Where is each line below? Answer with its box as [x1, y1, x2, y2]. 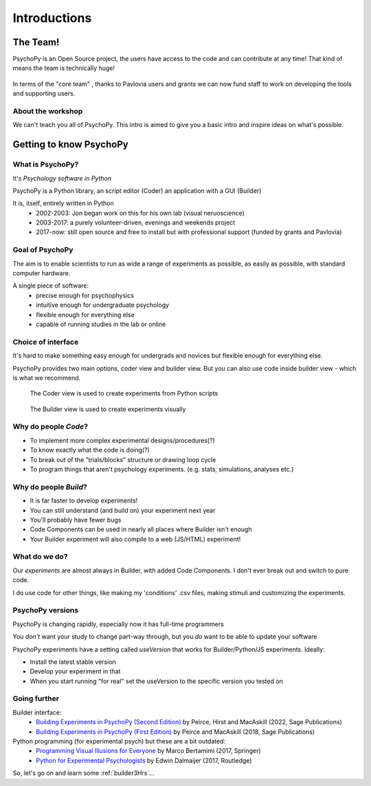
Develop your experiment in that [30, 667, 121, 675]
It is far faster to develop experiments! [30, 496, 138, 505]
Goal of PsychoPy [12, 245, 74, 255]
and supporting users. [12, 89, 76, 97]
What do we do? [12, 552, 68, 562]
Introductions [12, 10, 92, 25]
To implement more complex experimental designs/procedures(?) [30, 436, 216, 444]
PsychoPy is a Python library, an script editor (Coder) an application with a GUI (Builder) [12, 186, 262, 195]
